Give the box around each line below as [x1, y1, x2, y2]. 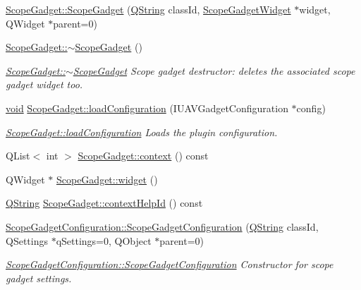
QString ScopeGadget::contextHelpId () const [6, 195, 203, 210]
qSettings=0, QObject [56, 233, 152, 248]
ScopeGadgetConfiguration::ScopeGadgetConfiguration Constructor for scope [6, 257, 334, 272]
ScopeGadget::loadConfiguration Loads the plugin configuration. [6, 124, 278, 139]
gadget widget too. [6, 77, 83, 92]
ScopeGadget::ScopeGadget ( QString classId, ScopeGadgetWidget [6, 2, 291, 16]
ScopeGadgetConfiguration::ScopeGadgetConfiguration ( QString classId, [6, 219, 319, 234]
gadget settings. [6, 270, 72, 285]
